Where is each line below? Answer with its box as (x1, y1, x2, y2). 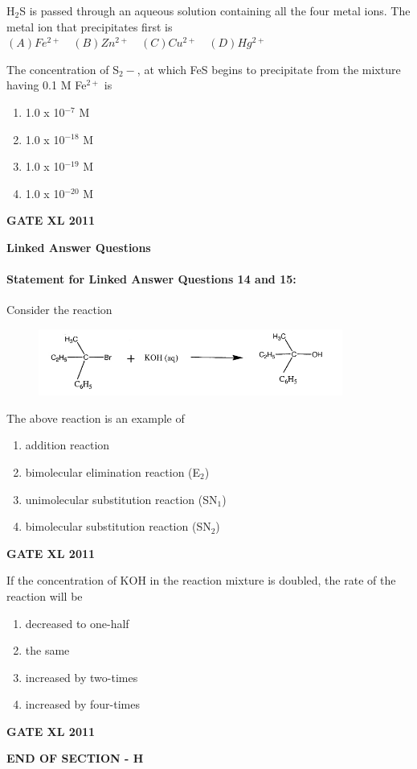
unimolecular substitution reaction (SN (25, 490, 218, 507)
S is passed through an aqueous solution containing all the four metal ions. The (19, 2, 411, 19)
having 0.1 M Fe (6, 76, 87, 93)
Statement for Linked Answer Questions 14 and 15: (6, 271, 296, 287)
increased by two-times (25, 668, 138, 685)
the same (25, 642, 70, 659)
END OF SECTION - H (6, 750, 144, 767)
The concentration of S (6, 60, 120, 77)
